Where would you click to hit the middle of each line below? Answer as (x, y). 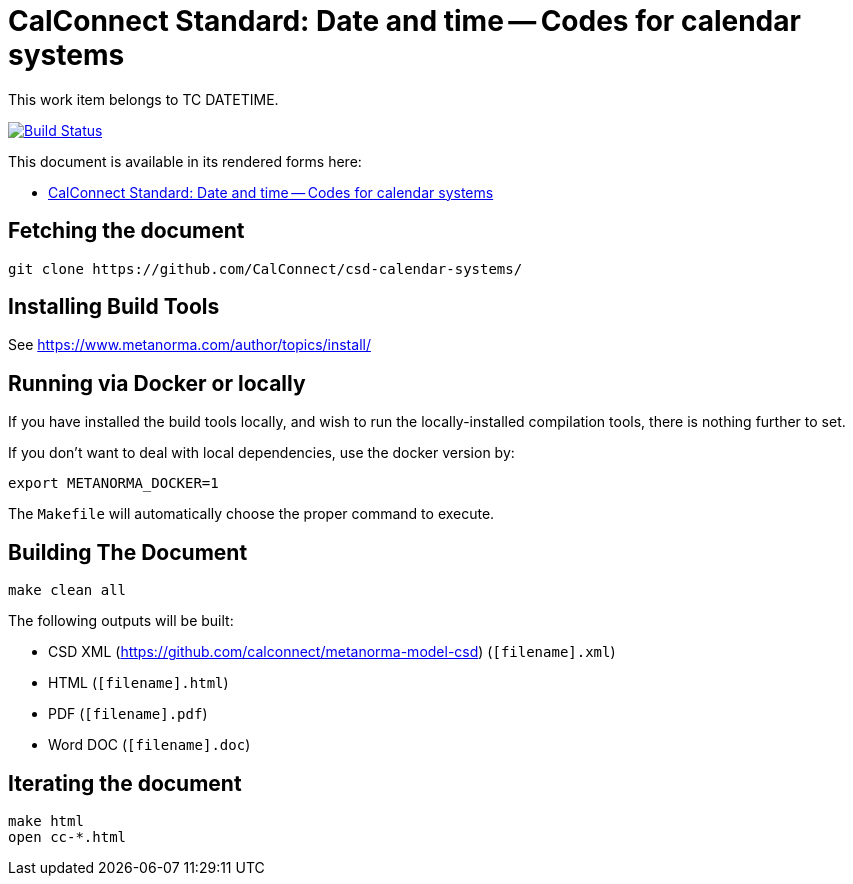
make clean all (67, 590)
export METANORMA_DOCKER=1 (113, 483)
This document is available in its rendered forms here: (185, 161)
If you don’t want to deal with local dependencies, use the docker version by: (261, 453)
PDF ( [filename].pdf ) (128, 714)
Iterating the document (125, 783)
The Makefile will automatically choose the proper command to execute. (251, 514)
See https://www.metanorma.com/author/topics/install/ (189, 345)
